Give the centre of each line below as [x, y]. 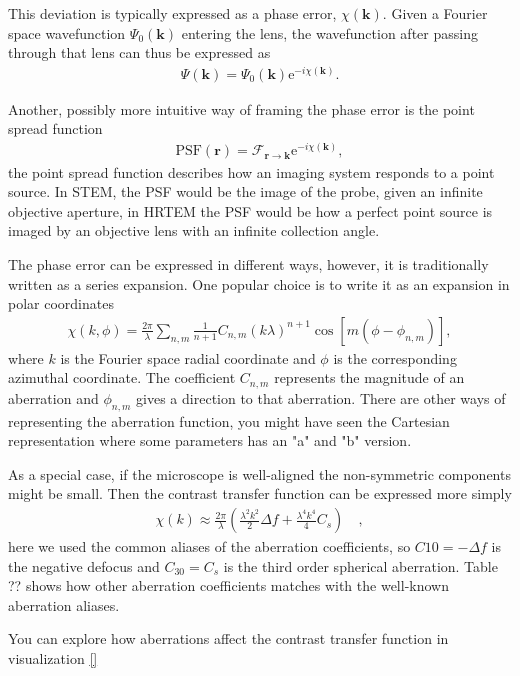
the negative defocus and [84, 565]
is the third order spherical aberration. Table [360, 565]
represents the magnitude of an [369, 377]
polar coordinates [61, 303]
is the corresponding [395, 357]
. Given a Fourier [435, 13]
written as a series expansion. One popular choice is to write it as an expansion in [259, 283]
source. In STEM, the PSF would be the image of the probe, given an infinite [245, 191]
